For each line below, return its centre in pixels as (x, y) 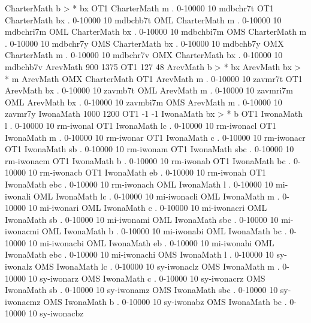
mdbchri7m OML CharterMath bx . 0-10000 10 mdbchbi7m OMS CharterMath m (156, 31)
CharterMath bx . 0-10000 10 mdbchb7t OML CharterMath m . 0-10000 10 (143, 19)
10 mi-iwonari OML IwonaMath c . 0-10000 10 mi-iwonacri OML (148, 208)
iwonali (18, 196)
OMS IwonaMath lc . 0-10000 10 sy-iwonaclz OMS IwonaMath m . (157, 266)
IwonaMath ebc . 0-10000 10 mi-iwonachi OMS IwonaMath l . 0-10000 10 (139, 254)
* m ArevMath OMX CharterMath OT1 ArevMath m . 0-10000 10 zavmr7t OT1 (154, 78)
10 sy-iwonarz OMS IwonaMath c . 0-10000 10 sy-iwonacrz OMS (147, 278)
